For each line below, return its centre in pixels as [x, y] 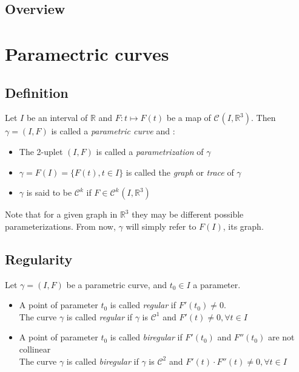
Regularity [39, 259]
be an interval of [57, 118]
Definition [37, 92]
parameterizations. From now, [60, 226]
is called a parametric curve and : [113, 131]
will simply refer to [161, 226]
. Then [264, 118]
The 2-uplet [41, 151]
